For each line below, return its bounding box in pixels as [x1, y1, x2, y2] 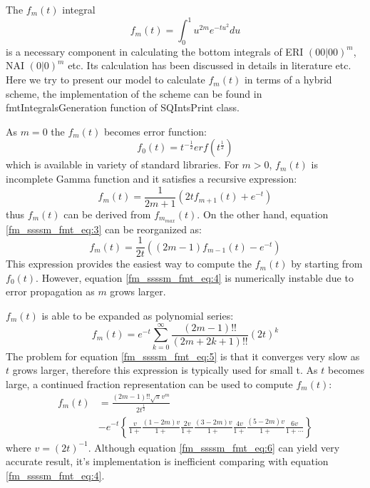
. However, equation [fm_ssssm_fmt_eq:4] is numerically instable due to [36, 270, 354, 285]
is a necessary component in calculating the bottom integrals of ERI [6, 44, 304, 59]
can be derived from [63, 206, 151, 221]
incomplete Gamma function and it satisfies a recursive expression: [6, 171, 297, 186]
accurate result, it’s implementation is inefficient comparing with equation [6, 454, 329, 469]
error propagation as [6, 284, 95, 299]
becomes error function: [103, 123, 207, 138]
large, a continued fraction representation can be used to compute [6, 376, 293, 391]
